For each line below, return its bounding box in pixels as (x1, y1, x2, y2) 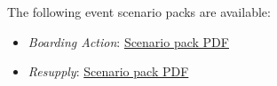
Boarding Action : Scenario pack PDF (28, 32, 229, 51)
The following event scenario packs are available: (7, 3, 271, 20)
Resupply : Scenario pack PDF (28, 62, 189, 81)
